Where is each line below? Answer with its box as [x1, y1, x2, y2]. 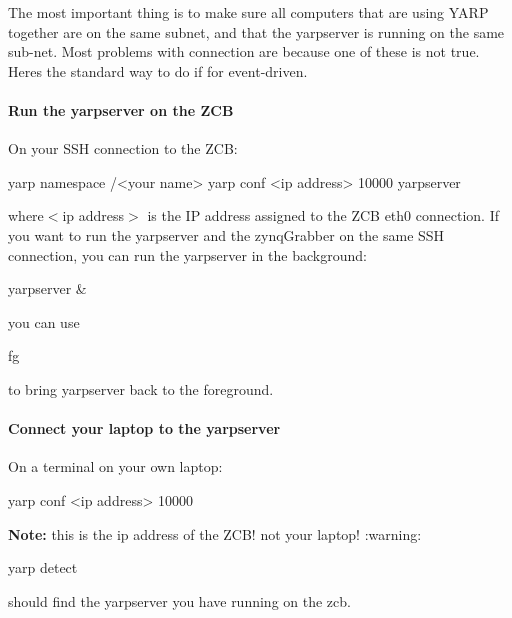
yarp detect [8, 557, 78, 578]
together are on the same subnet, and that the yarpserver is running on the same [8, 21, 505, 42]
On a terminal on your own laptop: [8, 456, 223, 477]
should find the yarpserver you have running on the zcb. [8, 590, 351, 611]
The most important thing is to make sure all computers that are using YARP [8, 2, 489, 22]
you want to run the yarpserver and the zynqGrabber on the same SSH [8, 224, 445, 245]
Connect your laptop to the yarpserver [8, 418, 281, 439]
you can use [8, 311, 80, 332]
